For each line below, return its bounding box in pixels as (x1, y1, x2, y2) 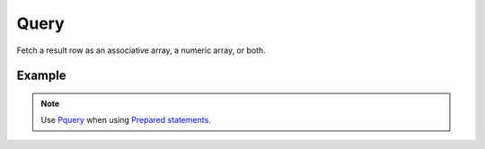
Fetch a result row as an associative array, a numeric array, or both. (16, 45, 267, 56)
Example (16, 68, 66, 83)
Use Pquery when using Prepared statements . (40, 115, 211, 126)
